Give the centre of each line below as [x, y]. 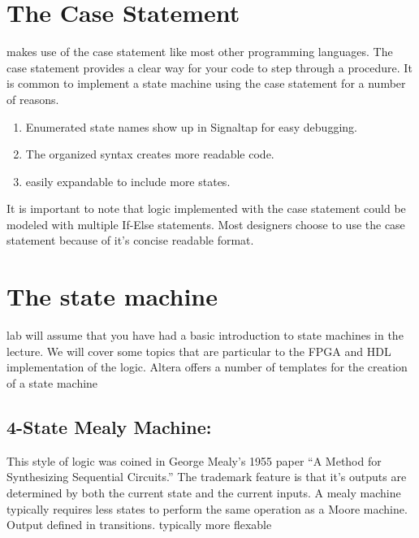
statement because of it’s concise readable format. [130, 240]
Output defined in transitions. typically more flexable [139, 525]
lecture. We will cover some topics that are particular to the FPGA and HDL [199, 351]
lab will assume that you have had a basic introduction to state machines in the [205, 335]
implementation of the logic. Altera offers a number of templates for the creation [207, 367]
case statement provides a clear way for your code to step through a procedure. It [209, 67]
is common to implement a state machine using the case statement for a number [206, 83]
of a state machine [52, 382]
